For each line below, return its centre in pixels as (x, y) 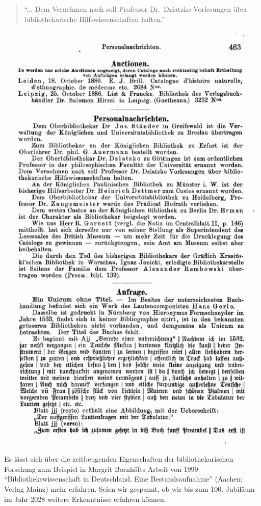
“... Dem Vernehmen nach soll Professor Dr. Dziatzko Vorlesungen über (136, 9)
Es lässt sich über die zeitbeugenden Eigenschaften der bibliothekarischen (119, 459)
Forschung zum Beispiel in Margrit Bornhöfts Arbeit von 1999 (101, 469)
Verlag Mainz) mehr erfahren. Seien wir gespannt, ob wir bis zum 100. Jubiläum (129, 489)
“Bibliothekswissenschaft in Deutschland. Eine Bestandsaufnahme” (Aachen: (123, 479)
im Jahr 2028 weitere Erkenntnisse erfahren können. (85, 499)
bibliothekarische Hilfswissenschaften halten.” (95, 19)
